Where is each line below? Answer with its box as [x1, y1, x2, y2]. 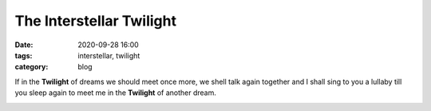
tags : [14, 50, 33, 60]
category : [14, 62, 49, 72]
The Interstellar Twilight [14, 12, 177, 30]
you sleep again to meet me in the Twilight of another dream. [14, 88, 217, 97]
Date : [14, 40, 34, 50]
